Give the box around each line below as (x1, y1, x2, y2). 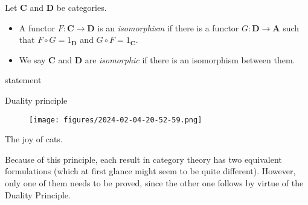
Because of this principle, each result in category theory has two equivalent (5, 153, 282, 165)
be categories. (56, 1, 107, 13)
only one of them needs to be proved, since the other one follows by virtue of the (5, 177, 304, 189)
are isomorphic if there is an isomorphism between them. (85, 53, 295, 66)
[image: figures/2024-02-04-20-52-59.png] (29, 115, 202, 124)
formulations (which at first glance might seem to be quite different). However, (5, 165, 296, 177)
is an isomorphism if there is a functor (97, 21, 239, 34)
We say (19, 53, 46, 66)
